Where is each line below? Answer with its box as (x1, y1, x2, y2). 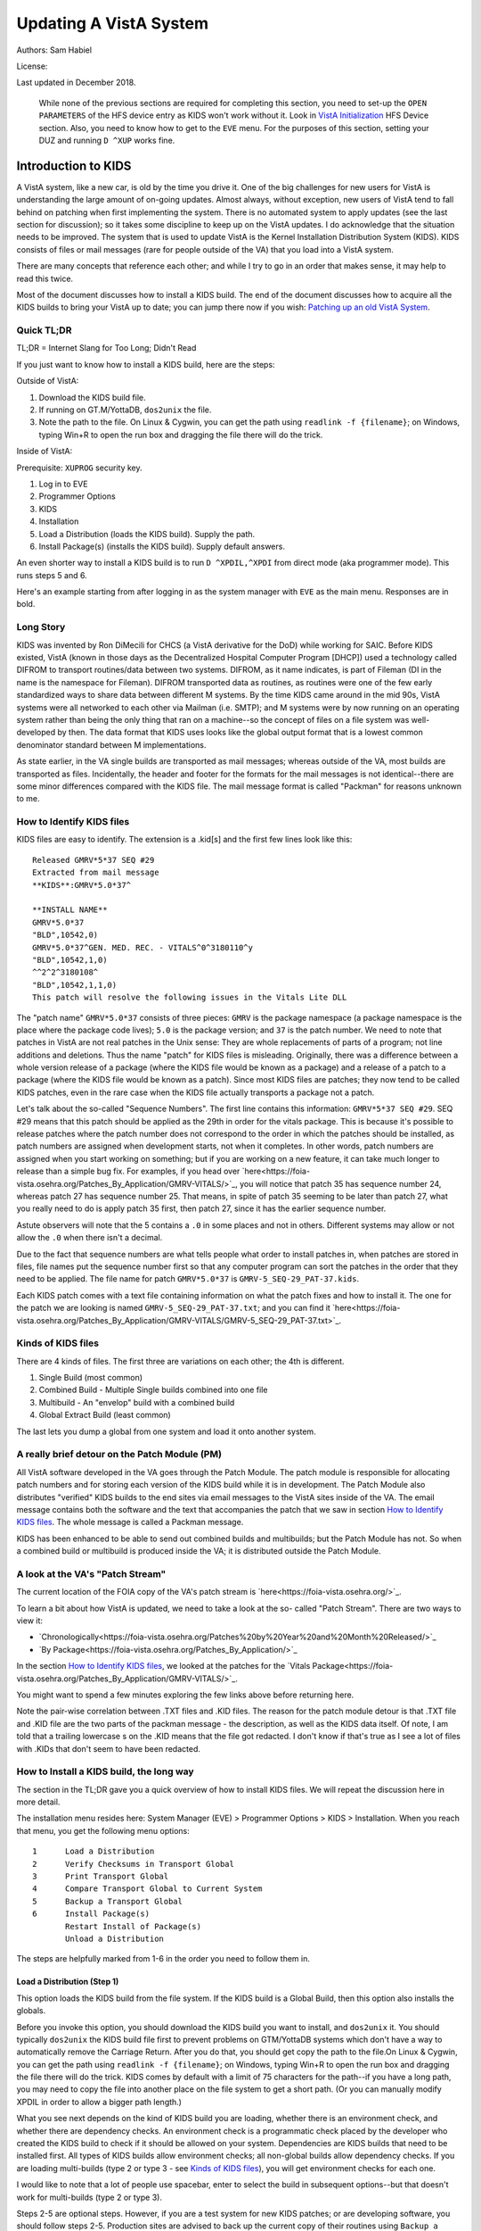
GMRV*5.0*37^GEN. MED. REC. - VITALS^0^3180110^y (32, 942, 254, 952)
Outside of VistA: (16, 376, 79, 386)
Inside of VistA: (16, 446, 73, 457)
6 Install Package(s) (32, 1909, 151, 1919)
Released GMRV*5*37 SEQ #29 (32, 855, 155, 865)
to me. (16, 793, 40, 804)
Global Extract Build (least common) (38, 1410, 171, 1421)
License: (16, 61, 48, 71)
